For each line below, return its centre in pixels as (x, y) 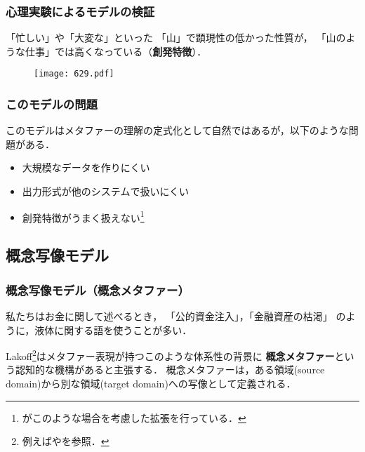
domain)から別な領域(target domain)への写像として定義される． (151, 383)
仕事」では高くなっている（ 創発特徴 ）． (116, 51)
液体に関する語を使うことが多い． (113, 330)
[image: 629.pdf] (74, 74)
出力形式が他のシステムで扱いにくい (106, 191)
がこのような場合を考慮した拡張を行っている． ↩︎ (134, 417)
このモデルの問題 (52, 104)
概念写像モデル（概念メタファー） (98, 290)
